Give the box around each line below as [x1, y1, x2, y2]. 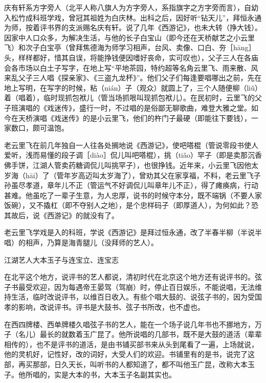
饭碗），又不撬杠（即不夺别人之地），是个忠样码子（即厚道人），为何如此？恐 [4, 200, 258, 210]
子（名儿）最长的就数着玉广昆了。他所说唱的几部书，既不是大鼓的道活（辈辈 [4, 329, 262, 339]
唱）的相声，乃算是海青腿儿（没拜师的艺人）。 [4, 237, 158, 248]
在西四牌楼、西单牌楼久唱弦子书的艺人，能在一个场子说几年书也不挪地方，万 [4, 318, 262, 329]
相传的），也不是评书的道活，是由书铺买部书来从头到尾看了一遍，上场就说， [4, 338, 258, 349]
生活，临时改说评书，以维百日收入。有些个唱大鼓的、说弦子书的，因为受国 [11, 291, 262, 302]
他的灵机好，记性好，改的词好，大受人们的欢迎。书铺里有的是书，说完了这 [4, 349, 255, 359]
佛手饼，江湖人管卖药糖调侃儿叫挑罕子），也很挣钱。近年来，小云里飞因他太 [4, 159, 258, 170]
